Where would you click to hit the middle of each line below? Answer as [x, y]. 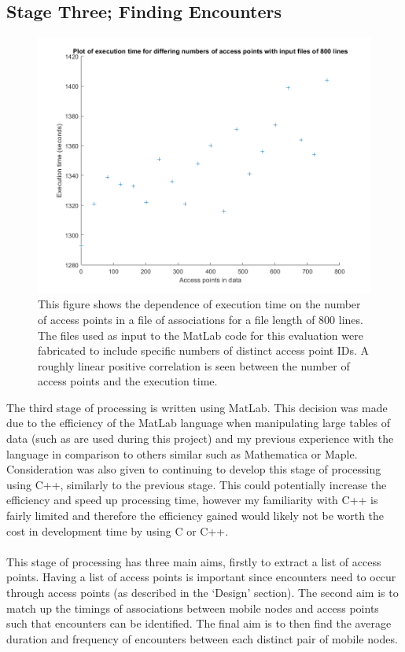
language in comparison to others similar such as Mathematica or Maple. [182, 453]
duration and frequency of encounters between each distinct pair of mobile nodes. [202, 638]
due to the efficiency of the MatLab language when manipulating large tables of [198, 423]
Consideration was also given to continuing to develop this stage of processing [194, 469]
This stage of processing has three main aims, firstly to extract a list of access [194, 561]
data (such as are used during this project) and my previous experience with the [200, 438]
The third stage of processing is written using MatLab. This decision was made [197, 407]
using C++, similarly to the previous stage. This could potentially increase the [197, 484]
